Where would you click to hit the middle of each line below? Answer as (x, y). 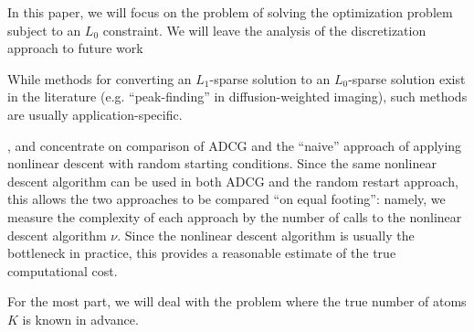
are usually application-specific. (95, 114)
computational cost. (63, 270)
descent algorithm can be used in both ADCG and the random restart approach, (233, 181)
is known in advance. (80, 319)
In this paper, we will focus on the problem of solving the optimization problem (230, 12)
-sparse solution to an (270, 78)
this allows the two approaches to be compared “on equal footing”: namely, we (226, 199)
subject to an (44, 30)
